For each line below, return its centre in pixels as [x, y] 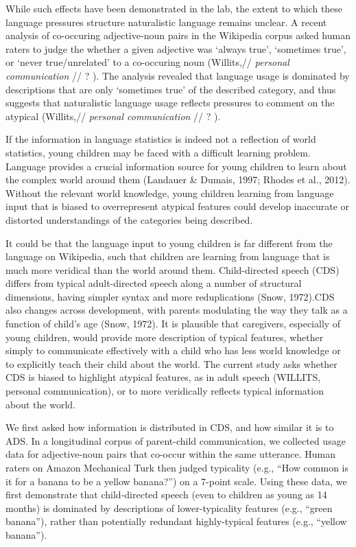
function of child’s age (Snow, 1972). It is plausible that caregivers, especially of [173, 324]
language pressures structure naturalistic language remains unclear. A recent [166, 22]
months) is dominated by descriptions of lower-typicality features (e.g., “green [169, 508]
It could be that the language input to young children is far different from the [169, 243]
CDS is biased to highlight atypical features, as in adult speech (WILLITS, [163, 377]
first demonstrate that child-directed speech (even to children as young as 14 [166, 494]
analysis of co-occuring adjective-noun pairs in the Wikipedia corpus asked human [178, 35]
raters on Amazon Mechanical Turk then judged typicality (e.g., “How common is [177, 467]
